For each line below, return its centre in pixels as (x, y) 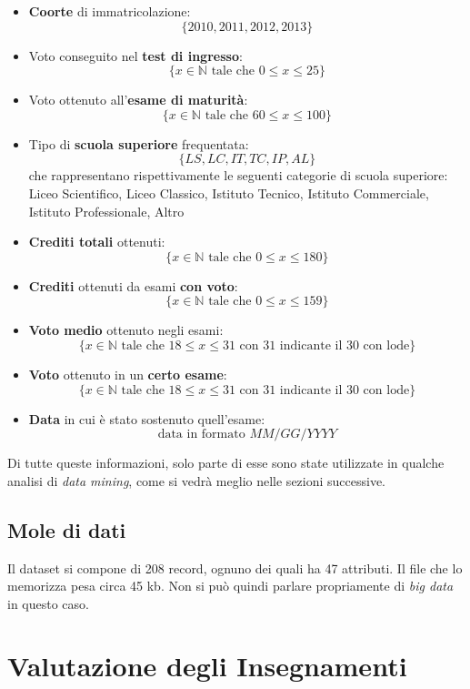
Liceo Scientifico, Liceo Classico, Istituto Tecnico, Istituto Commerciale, (229, 193)
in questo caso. (48, 603)
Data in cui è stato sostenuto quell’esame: (147, 418)
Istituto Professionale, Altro (106, 211)
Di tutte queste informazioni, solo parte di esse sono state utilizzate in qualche (226, 463)
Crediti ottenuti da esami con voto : (133, 285)
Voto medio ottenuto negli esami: (126, 330)
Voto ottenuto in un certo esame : (128, 374)
